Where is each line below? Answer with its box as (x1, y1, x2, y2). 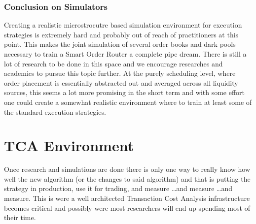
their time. (4, 212, 36, 223)
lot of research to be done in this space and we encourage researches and (4, 58, 223, 68)
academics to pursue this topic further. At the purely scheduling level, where (4, 68, 236, 78)
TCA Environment (4, 135, 134, 156)
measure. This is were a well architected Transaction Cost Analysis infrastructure (4, 193, 250, 203)
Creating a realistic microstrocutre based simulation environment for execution (4, 20, 242, 30)
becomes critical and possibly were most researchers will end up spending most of (4, 202, 250, 213)
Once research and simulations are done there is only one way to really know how (4, 164, 251, 174)
